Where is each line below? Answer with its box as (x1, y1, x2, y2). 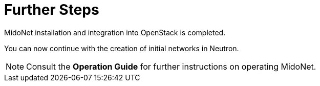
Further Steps (4, 1, 99, 18)
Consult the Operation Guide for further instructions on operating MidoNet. (26, 61, 316, 72)
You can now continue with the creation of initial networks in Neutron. (4, 44, 239, 53)
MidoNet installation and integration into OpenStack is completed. (4, 28, 226, 37)
